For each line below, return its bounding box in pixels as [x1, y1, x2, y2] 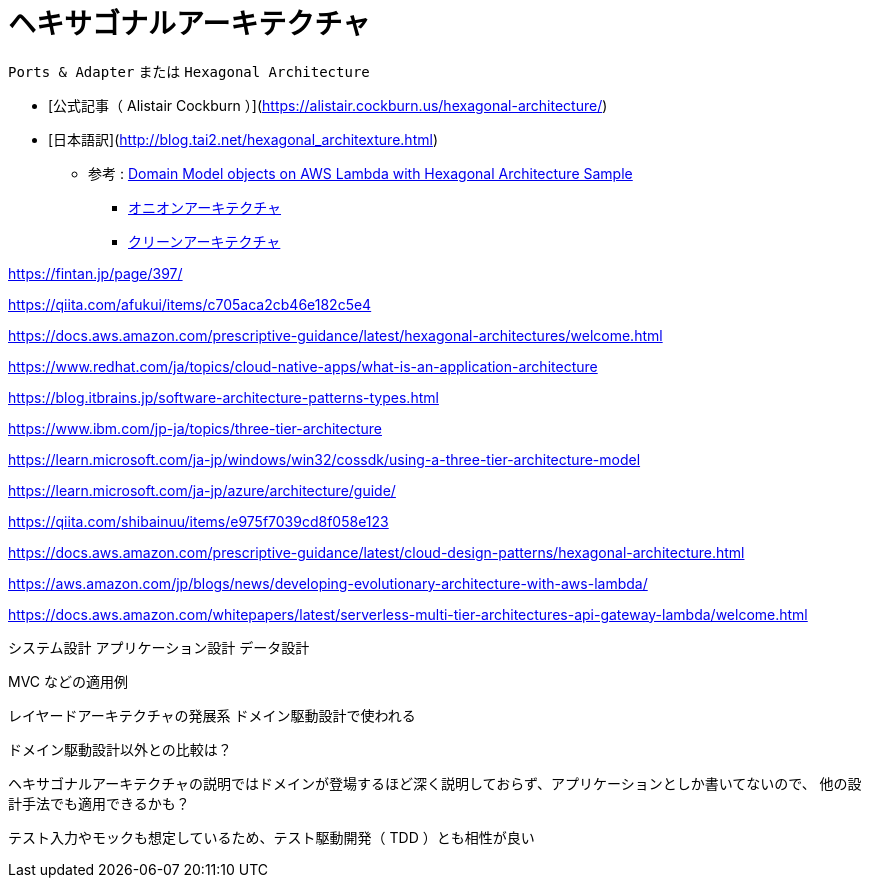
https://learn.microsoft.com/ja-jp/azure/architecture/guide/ [8, 481, 396, 499]
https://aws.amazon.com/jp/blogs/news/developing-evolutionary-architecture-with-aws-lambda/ [8, 574, 648, 592]
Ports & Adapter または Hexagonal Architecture [8, 62, 370, 80]
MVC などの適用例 [8, 672, 128, 690]
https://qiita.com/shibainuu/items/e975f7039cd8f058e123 [8, 512, 389, 530]
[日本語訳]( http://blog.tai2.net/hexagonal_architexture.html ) [48, 130, 438, 148]
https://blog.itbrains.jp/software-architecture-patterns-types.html [8, 388, 439, 406]
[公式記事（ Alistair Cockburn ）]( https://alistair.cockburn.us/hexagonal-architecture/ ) [48, 96, 608, 114]
